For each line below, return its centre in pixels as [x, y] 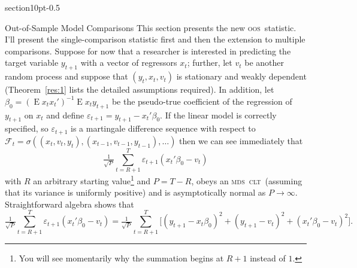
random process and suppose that [66, 76]
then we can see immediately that [241, 140]
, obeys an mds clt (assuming [247, 180]
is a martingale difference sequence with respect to [163, 128]
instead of [268, 258]
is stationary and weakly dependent [241, 76]
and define [65, 115]
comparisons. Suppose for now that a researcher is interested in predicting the [148, 51]
